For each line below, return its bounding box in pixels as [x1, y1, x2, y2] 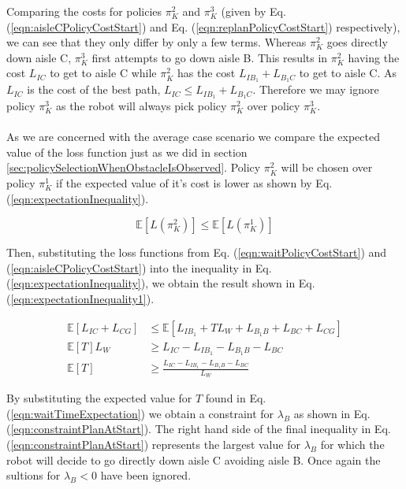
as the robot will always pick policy [55, 98, 227, 114]
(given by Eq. [221, 3, 286, 19]
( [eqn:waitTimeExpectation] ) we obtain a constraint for [6, 405, 274, 421]
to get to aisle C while [50, 65, 157, 81]
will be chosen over [281, 159, 373, 176]
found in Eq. [205, 390, 266, 406]
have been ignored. [100, 467, 192, 483]
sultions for [6, 467, 61, 483]
